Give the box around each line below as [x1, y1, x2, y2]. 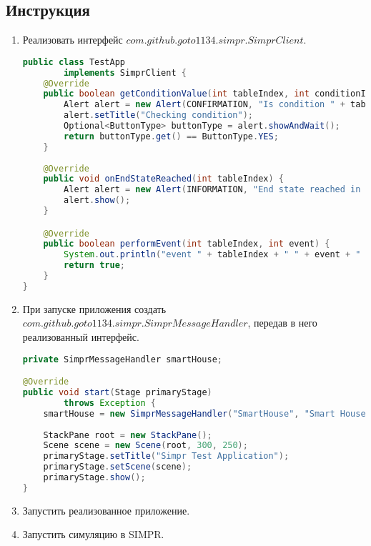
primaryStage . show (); [43, 472, 146, 483]
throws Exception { [64, 397, 156, 408]
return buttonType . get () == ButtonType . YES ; [64, 131, 279, 142]
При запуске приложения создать [22, 301, 167, 316]
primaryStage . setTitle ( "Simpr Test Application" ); [43, 451, 290, 462]
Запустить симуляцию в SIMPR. [22, 527, 164, 542]
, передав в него [247, 315, 317, 330]
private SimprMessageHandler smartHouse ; [22, 354, 223, 364]
